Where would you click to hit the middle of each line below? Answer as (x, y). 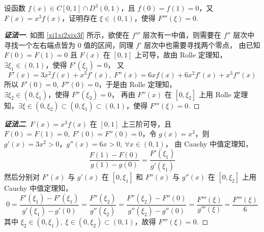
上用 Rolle (215, 94)
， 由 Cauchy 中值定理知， (209, 143)
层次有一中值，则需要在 (182, 35)
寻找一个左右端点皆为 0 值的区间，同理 (69, 45)
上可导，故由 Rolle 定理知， (181, 55)
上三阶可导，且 (147, 123)
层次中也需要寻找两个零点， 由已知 (202, 45)
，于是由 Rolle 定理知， (137, 84)
